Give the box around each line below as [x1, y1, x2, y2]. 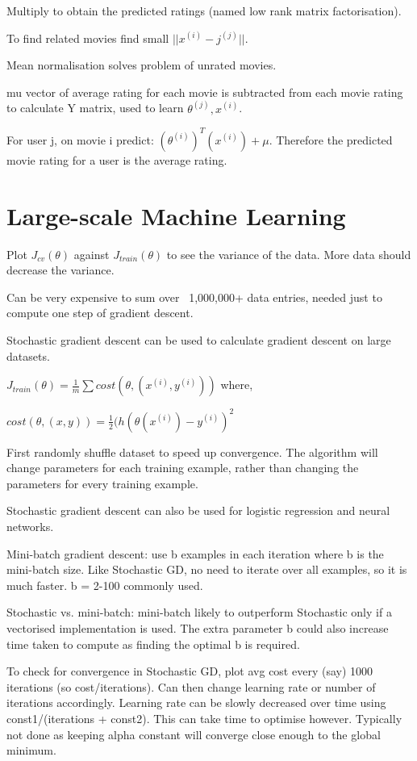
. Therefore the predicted [269, 131, 393, 148]
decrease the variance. [6, 261, 115, 278]
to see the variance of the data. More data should [166, 245, 411, 262]
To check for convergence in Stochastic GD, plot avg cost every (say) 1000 [6, 663, 373, 679]
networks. [6, 518, 54, 535]
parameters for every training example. [6, 475, 198, 491]
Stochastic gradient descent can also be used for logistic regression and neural [6, 502, 390, 519]
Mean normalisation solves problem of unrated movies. [6, 56, 277, 73]
